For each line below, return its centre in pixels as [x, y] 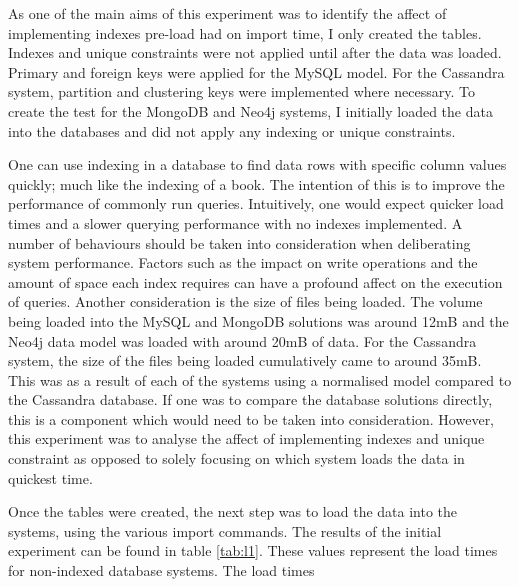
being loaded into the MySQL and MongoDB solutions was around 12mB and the [258, 320]
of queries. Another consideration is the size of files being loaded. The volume [245, 301]
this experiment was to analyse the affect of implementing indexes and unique [246, 438]
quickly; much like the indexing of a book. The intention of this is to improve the [256, 183]
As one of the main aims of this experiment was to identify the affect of [227, 13]
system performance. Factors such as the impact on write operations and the [243, 262]
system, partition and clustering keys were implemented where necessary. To [241, 91]
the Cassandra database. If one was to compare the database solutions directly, [250, 399]
